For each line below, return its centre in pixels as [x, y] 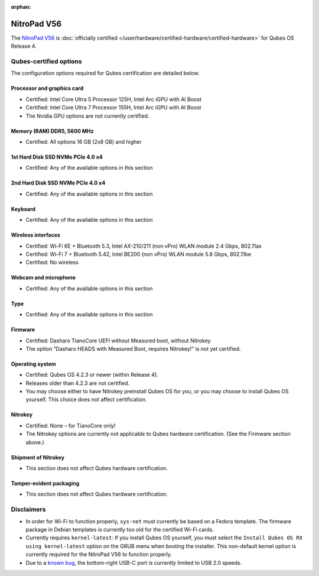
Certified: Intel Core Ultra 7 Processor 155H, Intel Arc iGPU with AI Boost [113, 108]
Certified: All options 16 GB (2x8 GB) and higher [84, 142]
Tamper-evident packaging [45, 483]
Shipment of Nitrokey [38, 457]
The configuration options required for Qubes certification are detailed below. [105, 73]
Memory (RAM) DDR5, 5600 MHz [52, 131]
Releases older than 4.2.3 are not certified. [78, 383]
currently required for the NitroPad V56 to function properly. [99, 554]
